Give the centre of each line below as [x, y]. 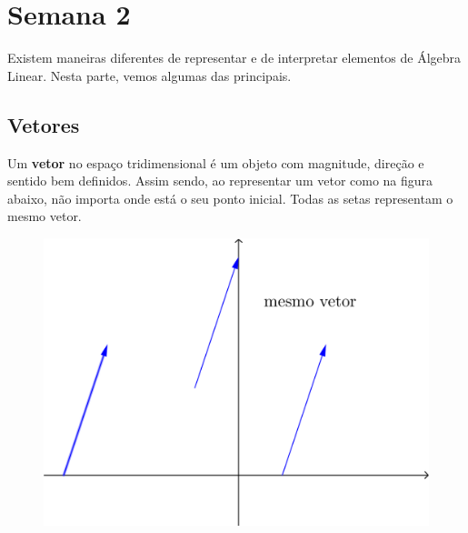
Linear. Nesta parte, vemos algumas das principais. [149, 75]
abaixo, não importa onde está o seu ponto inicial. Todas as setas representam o [230, 198]
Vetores [44, 124]
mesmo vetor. [45, 216]
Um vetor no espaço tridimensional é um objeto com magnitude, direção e [216, 162]
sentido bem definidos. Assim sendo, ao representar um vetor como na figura [220, 181]
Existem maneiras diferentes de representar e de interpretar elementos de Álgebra [234, 58]
